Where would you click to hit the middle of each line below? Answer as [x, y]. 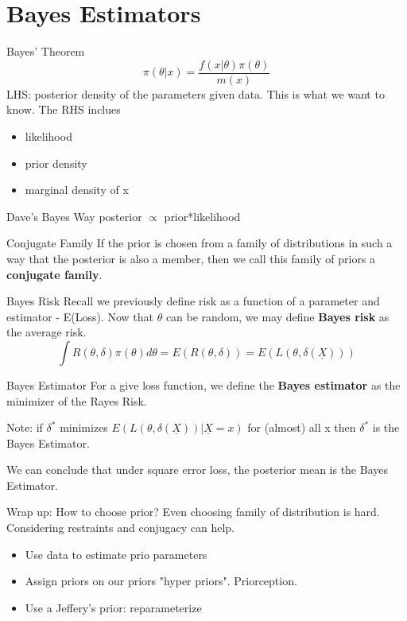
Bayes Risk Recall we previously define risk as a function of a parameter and [193, 301]
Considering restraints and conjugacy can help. [120, 528]
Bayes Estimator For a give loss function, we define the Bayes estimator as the [203, 384]
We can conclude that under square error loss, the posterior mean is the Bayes [198, 470]
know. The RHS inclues [64, 109]
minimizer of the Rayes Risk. [77, 400]
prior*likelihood [202, 216]
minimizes [84, 427]
